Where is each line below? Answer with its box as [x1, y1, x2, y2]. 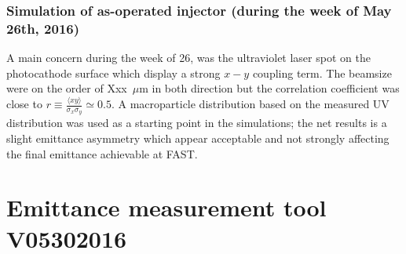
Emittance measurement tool [6, 191, 327, 223]
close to [6, 96, 42, 112]
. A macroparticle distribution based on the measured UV [111, 96, 390, 112]
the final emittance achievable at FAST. [6, 145, 198, 161]
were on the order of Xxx [6, 80, 127, 96]
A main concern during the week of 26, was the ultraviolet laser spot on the [6, 49, 371, 66]
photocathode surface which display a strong [6, 64, 221, 81]
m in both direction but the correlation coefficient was [139, 80, 400, 96]
